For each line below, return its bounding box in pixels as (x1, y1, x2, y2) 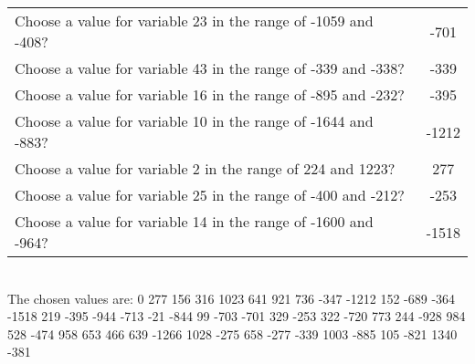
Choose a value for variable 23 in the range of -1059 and (15, 10, 374, 31)
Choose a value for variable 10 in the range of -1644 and (15, 110, 374, 131)
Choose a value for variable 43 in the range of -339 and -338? (15, 57, 405, 78)
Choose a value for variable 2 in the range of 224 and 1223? (15, 158, 396, 179)
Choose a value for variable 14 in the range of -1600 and (15, 211, 374, 232)
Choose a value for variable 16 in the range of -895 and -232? (15, 84, 405, 105)
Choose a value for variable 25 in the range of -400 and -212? (15, 184, 405, 205)
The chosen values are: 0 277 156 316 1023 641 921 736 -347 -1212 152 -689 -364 (7, 288, 456, 307)
